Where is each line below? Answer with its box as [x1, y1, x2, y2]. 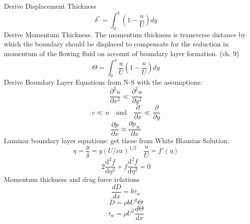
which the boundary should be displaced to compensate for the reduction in [4, 39, 229, 49]
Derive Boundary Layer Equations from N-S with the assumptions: [4, 76, 203, 87]
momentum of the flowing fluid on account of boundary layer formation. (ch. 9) [4, 48, 239, 59]
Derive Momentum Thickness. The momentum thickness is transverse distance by [4, 29, 246, 39]
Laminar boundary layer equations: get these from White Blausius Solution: [4, 135, 229, 146]
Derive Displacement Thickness [4, 1, 96, 11]
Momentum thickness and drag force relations [4, 174, 140, 184]
